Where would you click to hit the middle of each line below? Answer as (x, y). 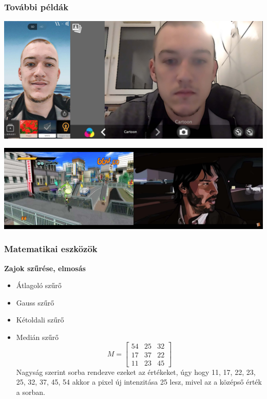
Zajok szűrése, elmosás (45, 268)
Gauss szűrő (35, 302)
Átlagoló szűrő (39, 285)
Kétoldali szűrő (40, 320)
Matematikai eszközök (51, 249)
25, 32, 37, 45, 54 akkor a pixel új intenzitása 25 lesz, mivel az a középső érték (139, 382)
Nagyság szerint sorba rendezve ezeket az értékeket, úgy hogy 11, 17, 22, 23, (136, 372)
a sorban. (31, 392)
